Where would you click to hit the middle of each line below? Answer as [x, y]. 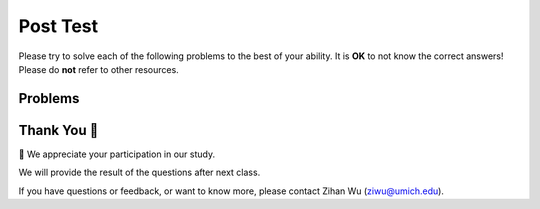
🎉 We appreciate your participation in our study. [117, 154]
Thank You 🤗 [58, 130]
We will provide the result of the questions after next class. [139, 172]
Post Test [58, 26]
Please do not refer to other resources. [98, 69]
